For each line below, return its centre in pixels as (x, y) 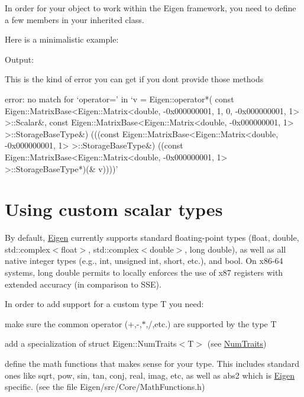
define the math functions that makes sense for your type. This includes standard (152, 363)
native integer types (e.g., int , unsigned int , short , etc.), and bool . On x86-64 (144, 261)
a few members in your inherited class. (75, 19)
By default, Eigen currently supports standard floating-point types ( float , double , (152, 238)
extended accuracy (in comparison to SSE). (83, 284)
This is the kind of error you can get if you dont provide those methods (134, 79)
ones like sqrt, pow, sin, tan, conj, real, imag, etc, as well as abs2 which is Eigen (150, 375)
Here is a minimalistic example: (62, 39)
